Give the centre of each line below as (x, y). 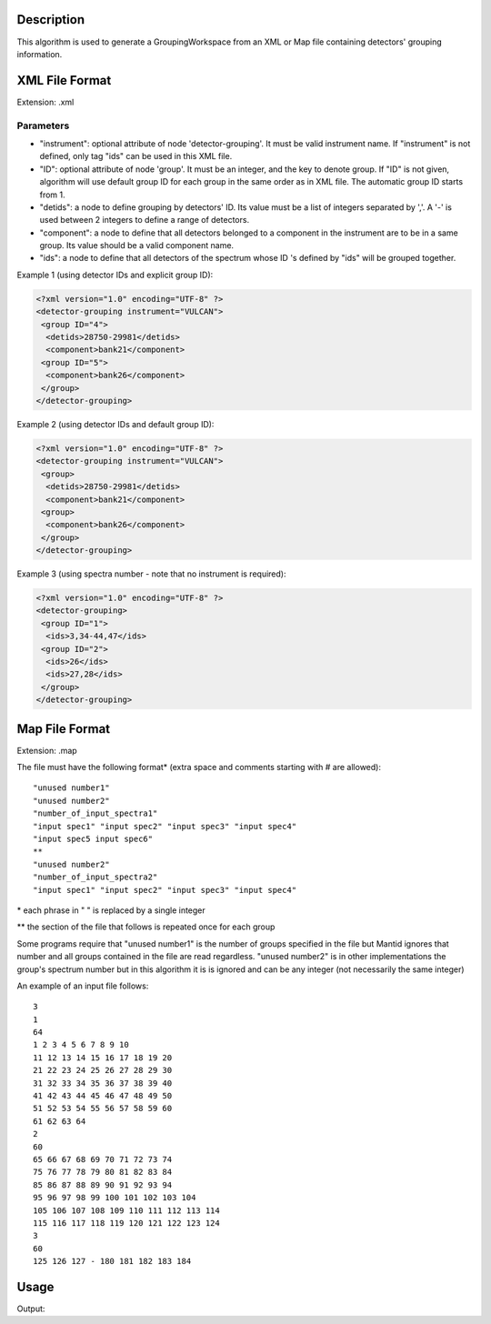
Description (51, 20)
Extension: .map (47, 750)
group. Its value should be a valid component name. (137, 246)
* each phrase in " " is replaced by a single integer (111, 910)
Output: (31, 1309)
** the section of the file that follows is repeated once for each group (146, 927)
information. (40, 54)
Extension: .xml (45, 102)
